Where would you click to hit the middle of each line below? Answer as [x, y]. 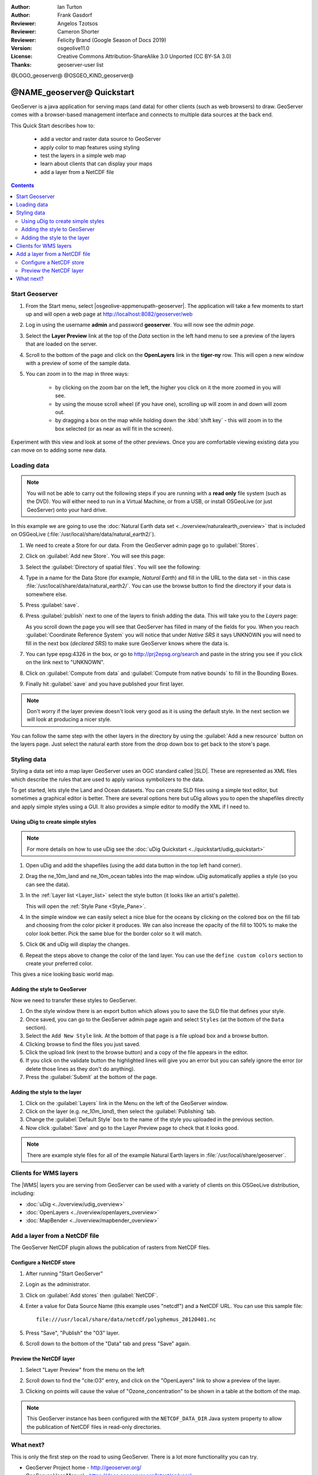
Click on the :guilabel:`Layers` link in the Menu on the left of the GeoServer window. [127, 1103]
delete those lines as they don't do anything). [80, 1068]
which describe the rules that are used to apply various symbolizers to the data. [107, 779]
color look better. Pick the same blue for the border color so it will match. [114, 933]
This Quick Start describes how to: [53, 125]
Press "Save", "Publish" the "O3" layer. [73, 1333]
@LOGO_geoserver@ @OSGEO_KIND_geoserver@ [72, 76]
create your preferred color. [59, 963]
